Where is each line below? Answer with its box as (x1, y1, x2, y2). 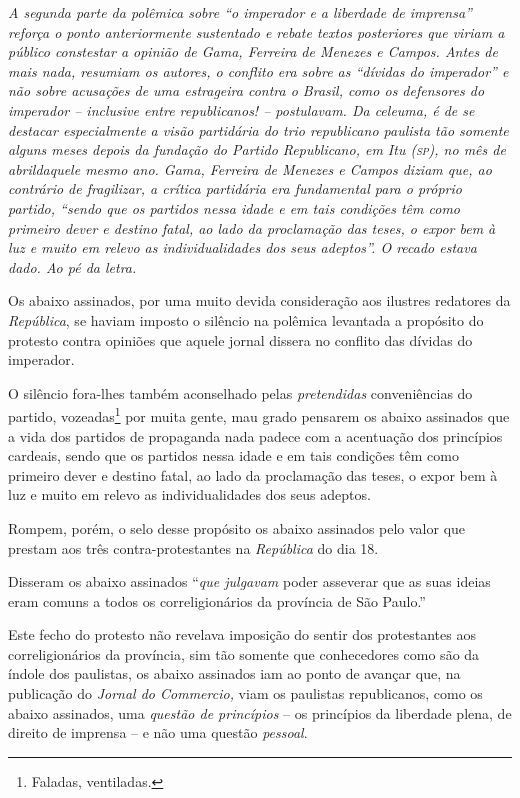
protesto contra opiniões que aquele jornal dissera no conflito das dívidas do (8, 329, 473, 350)
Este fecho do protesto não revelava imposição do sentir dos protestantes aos (8, 624, 476, 645)
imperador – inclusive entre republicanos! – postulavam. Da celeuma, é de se (8, 99, 475, 120)
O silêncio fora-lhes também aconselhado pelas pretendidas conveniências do (8, 382, 473, 403)
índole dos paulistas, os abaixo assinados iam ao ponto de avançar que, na (8, 663, 461, 684)
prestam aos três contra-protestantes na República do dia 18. (8, 537, 379, 558)
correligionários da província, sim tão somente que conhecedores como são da (8, 643, 480, 664)
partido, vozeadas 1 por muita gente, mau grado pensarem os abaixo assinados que (8, 403, 510, 426)
